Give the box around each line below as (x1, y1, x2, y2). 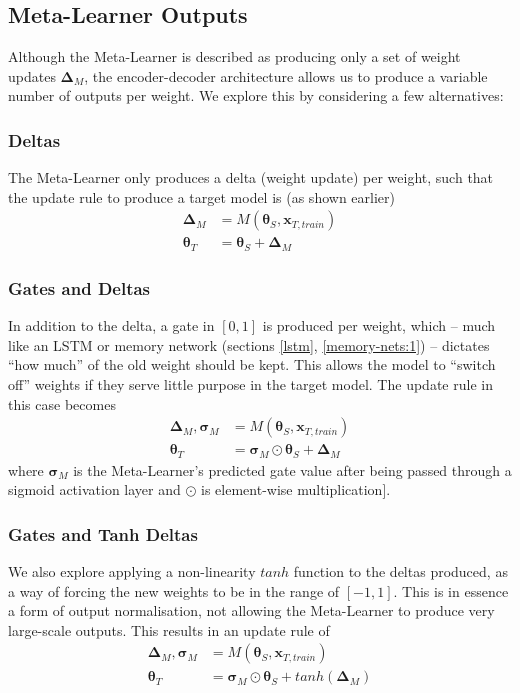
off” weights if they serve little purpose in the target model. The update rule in (8, 373, 493, 394)
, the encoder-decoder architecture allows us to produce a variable (84, 65, 488, 86)
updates (8, 65, 56, 86)
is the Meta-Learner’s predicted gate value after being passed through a (73, 459, 512, 480)
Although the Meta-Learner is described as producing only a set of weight (8, 46, 461, 67)
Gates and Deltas (8, 275, 151, 300)
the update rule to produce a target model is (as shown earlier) (8, 186, 395, 207)
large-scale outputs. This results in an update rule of (8, 619, 330, 640)
